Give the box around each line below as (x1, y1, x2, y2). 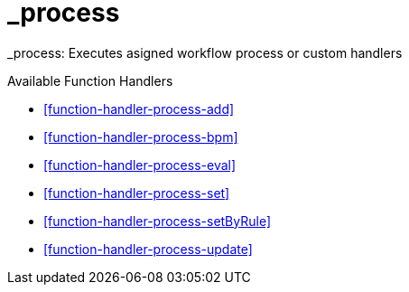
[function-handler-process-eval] (43, 156, 237, 173)
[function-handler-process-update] (43, 240, 253, 257)
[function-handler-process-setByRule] (43, 212, 272, 229)
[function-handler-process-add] (43, 100, 235, 117)
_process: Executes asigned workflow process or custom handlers (7, 44, 403, 61)
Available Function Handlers (7, 72, 173, 89)
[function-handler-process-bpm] (43, 128, 238, 145)
